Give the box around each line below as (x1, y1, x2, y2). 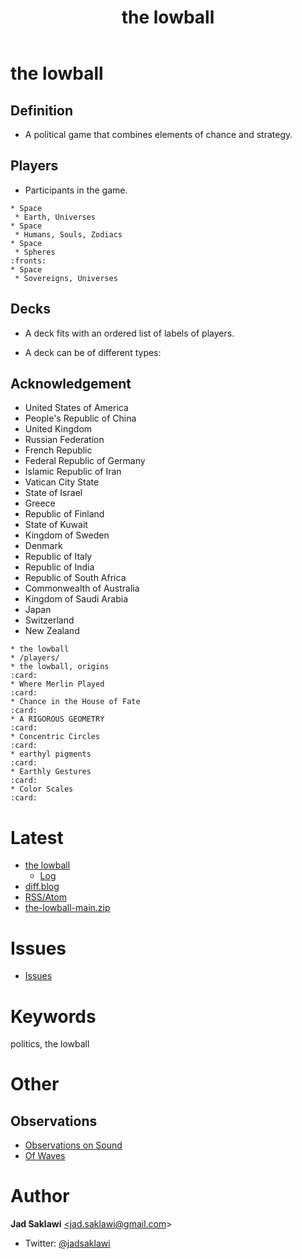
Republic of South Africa (24, 572, 127, 584)
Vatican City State (24, 476, 100, 488)
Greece (24, 497, 56, 510)
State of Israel (24, 487, 83, 499)
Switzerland (24, 614, 75, 626)
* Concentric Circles (10, 732, 101, 742)
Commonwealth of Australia (24, 582, 140, 595)
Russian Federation (24, 434, 105, 446)
